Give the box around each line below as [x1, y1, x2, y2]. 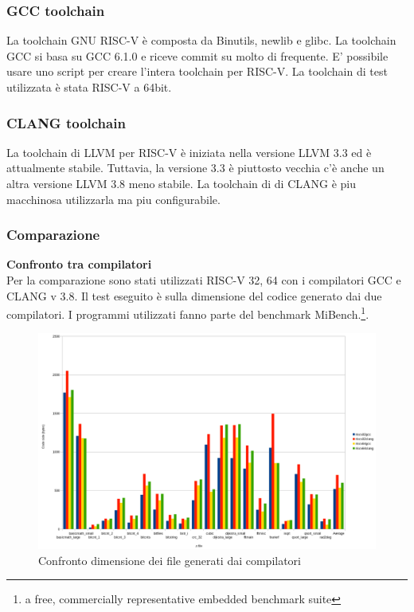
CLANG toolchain [6, 112, 126, 132]
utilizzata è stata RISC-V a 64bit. [6, 79, 172, 95]
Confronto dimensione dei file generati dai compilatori [38, 551, 301, 568]
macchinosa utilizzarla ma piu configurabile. [6, 190, 221, 207]
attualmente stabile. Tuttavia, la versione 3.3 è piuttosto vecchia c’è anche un [6, 159, 385, 176]
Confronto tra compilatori [6, 256, 152, 273]
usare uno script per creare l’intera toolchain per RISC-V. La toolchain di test [6, 63, 388, 80]
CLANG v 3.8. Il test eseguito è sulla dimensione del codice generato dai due [6, 287, 382, 304]
